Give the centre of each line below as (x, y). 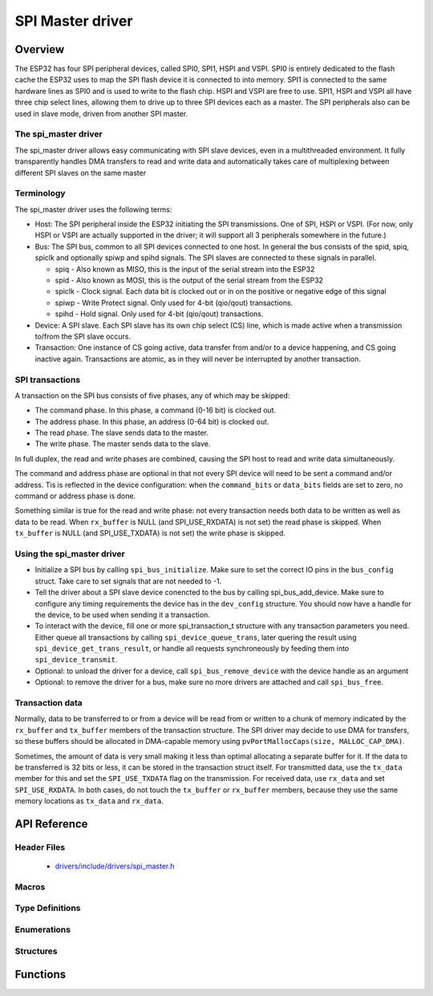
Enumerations (43, 929)
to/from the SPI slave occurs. (83, 336)
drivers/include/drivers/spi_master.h (115, 866)
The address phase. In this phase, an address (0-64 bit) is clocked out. (152, 421)
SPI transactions (47, 380)
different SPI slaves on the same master (81, 173)
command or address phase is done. (75, 496)
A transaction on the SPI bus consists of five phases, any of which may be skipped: (152, 395)
